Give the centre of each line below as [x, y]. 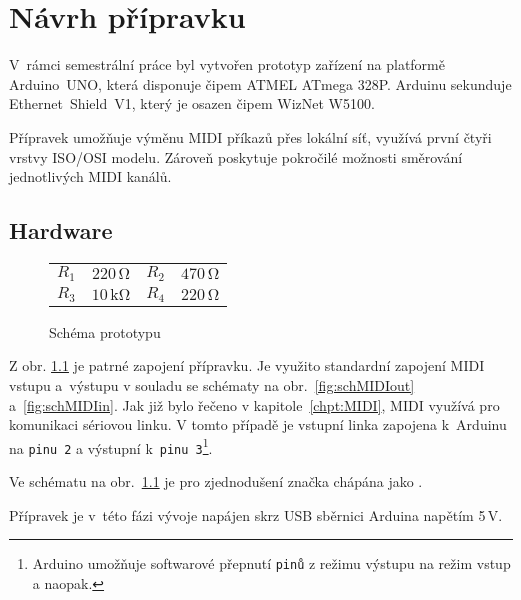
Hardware [61, 230]
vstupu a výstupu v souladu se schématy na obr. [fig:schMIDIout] [212, 384]
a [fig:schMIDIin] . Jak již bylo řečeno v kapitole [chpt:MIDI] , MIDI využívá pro [254, 404]
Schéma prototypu [105, 331]
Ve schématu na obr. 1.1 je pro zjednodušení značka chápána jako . [216, 481]
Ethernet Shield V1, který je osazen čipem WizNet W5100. [192, 103]
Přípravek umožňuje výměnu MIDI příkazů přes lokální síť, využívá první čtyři [250, 136]
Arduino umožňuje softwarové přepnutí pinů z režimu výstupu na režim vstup [271, 563]
